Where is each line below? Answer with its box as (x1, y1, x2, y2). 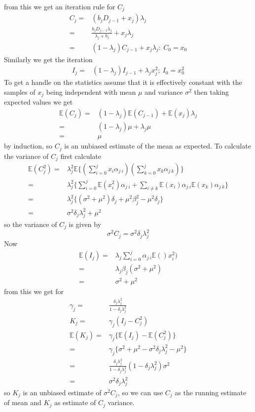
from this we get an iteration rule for (4, 1, 115, 11)
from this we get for (4, 286, 64, 297)
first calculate (60, 150, 101, 161)
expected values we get (4, 97, 73, 107)
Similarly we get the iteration (4, 54, 93, 64)
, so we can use (117, 387, 163, 397)
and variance (145, 86, 183, 97)
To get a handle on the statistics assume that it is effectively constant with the (4, 77, 242, 87)
